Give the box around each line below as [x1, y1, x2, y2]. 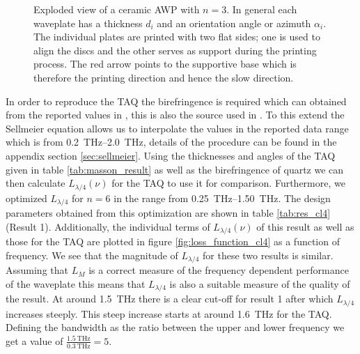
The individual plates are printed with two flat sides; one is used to [33, 29, 320, 44]
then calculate [6, 176, 65, 190]
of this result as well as [256, 219, 354, 233]
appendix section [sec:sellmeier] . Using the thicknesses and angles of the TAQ [6, 148, 336, 162]
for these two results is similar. [203, 247, 334, 262]
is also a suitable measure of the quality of [169, 276, 350, 291]
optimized [6, 190, 47, 205]
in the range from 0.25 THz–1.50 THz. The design [114, 190, 331, 205]
